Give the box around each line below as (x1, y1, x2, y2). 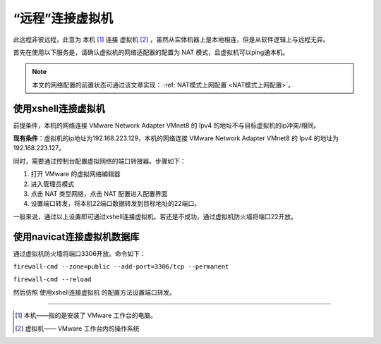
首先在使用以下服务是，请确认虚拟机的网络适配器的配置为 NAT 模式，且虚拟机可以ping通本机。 (13, 48, 289, 56)
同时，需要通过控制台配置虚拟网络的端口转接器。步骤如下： (13, 156, 186, 165)
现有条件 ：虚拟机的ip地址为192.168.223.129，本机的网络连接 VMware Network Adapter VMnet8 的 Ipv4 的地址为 (13, 134, 339, 142)
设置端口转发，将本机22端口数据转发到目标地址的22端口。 (30, 199, 201, 208)
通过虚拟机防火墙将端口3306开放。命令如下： (13, 249, 146, 257)
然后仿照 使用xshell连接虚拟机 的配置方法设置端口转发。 (13, 288, 176, 296)
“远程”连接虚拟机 (13, 11, 114, 26)
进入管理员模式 (30, 180, 74, 188)
